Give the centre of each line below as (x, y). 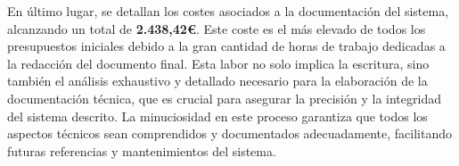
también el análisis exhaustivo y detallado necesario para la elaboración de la (217, 81)
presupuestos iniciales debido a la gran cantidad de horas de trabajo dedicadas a (226, 46)
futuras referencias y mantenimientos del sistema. (142, 150)
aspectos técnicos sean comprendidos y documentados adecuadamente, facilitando (230, 133)
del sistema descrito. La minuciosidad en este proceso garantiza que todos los (217, 116)
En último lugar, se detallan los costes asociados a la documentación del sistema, (228, 11)
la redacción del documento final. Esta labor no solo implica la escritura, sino (218, 63)
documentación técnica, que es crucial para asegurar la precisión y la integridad (224, 98)
